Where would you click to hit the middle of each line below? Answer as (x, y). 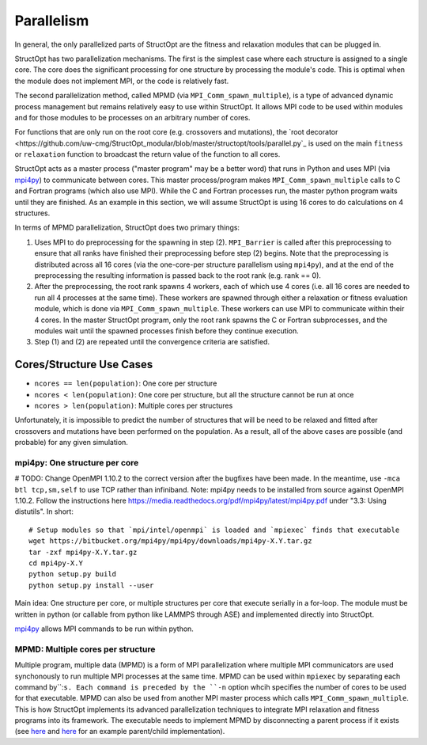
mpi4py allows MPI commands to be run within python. (104, 629)
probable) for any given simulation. (71, 443)
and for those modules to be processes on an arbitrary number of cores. (132, 117)
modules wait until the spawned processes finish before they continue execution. (167, 331)
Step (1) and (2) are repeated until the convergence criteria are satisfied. (152, 342)
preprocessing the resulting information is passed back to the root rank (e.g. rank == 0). (178, 275)
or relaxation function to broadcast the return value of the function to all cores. (147, 154)
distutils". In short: (44, 511)
